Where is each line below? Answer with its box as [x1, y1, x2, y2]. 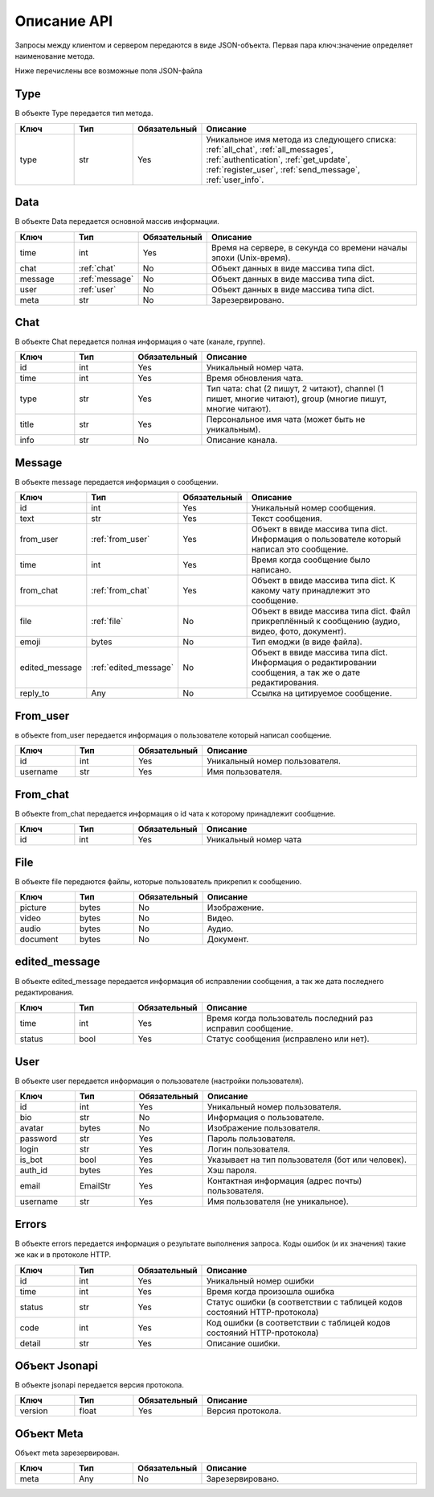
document [19, 934, 59, 945]
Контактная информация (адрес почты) [207, 1176, 362, 1187]
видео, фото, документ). [251, 626, 347, 637]
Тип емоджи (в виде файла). [251, 636, 362, 647]
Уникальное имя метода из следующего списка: [206, 134, 397, 145]
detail [19, 1338, 41, 1349]
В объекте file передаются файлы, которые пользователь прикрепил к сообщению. [14, 876, 302, 886]
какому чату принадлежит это [251, 585, 371, 596]
